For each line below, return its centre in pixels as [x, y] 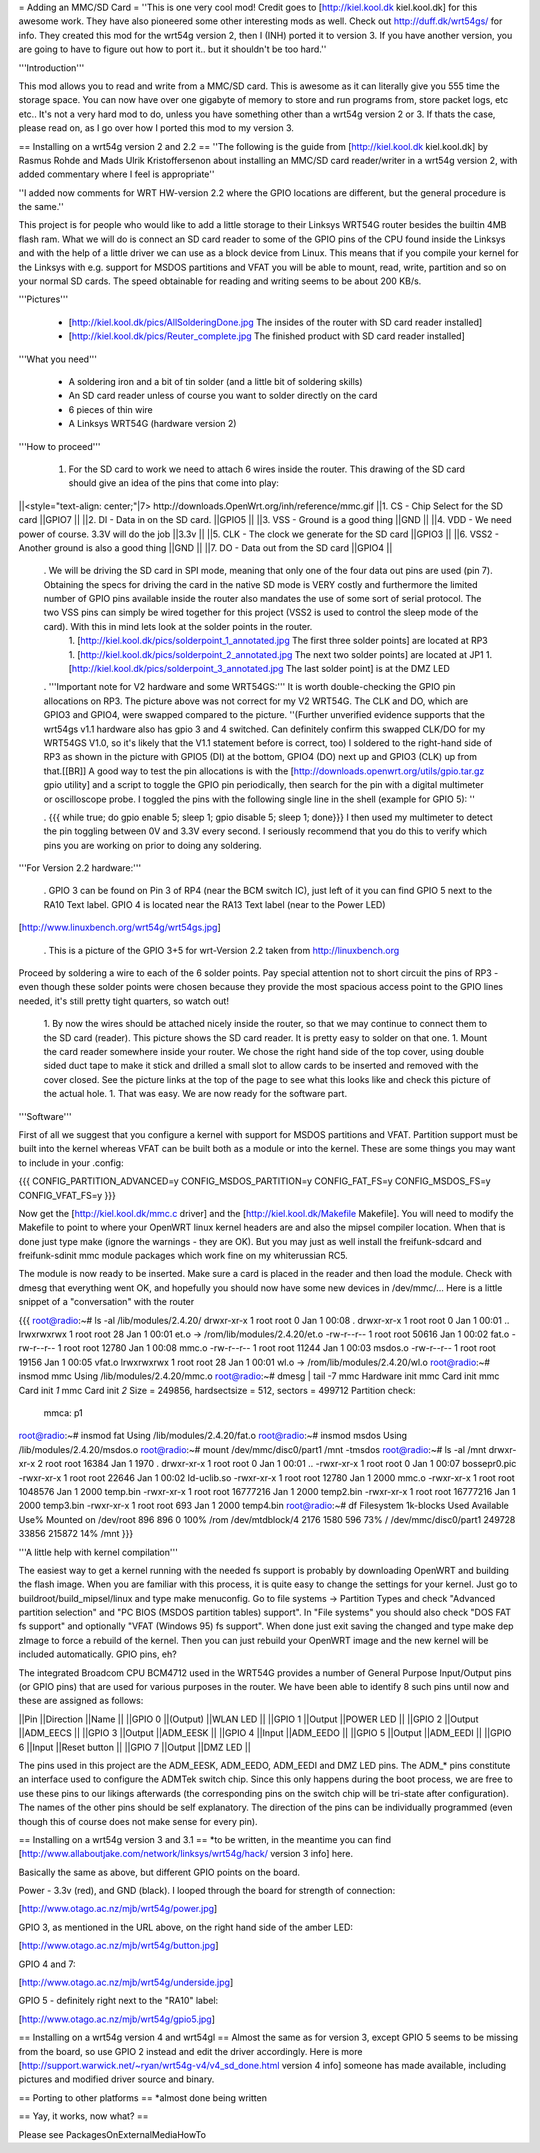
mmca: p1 [63, 1412]
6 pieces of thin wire [111, 409]
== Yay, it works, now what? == [83, 2116]
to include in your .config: [71, 1162]
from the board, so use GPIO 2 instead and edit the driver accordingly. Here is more [190, 2051]
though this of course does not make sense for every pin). [138, 1821]
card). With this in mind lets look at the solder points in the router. [178, 626]
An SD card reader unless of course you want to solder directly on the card [223, 396]
